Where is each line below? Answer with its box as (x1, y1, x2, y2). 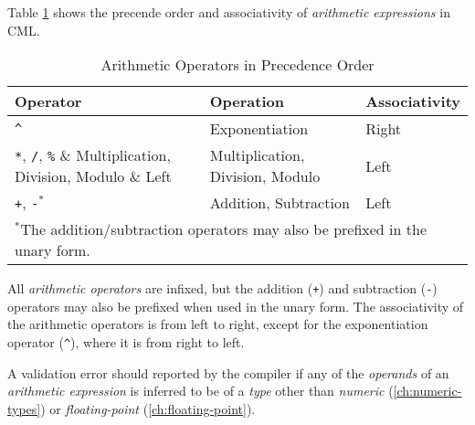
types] (7, 398, 41, 418)
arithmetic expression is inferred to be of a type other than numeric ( (7, 381, 394, 400)
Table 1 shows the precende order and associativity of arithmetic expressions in (7, 3, 450, 21)
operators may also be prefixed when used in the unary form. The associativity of (7, 296, 464, 315)
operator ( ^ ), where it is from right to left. (7, 333, 245, 352)
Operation (209, 90, 284, 112)
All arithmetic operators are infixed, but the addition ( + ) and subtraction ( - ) (7, 279, 438, 298)
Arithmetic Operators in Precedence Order (100, 54, 375, 76)
